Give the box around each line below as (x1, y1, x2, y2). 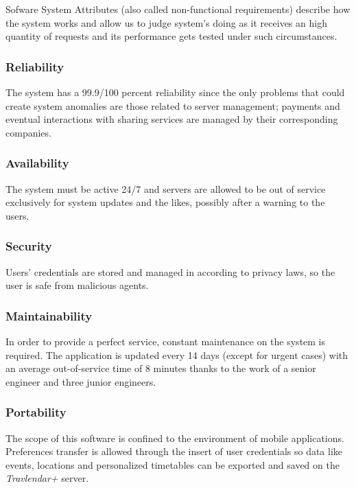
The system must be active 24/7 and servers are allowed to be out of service (5, 181, 326, 196)
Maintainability (5, 307, 93, 324)
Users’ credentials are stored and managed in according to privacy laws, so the (5, 264, 335, 279)
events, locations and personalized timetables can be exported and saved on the (5, 457, 340, 472)
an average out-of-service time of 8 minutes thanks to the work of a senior (5, 361, 316, 375)
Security (5, 237, 52, 255)
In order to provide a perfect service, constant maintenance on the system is (5, 334, 326, 348)
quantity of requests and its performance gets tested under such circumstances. (5, 29, 337, 43)
